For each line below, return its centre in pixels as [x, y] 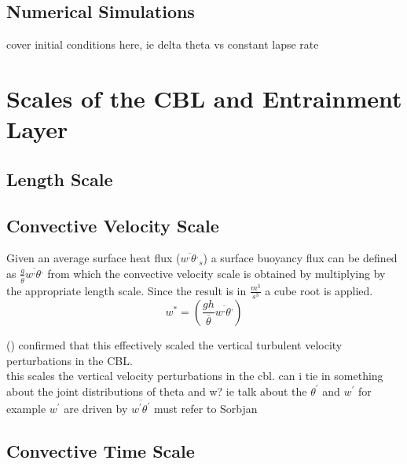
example [26, 409]
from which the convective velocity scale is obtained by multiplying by [216, 273]
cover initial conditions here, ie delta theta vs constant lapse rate [163, 44]
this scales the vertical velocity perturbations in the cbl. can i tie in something [195, 376]
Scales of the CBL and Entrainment [204, 98]
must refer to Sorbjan [205, 409]
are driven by [96, 409]
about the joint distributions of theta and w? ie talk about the [157, 391]
